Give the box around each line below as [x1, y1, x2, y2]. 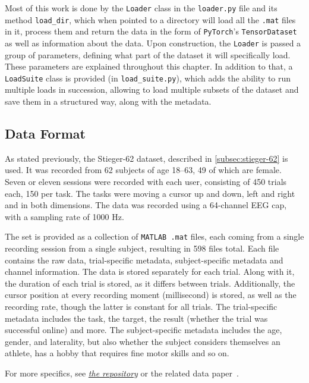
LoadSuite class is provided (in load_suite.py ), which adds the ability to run [5, 71, 291, 84]
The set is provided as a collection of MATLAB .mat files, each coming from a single [5, 230, 304, 243]
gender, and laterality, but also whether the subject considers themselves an [5, 335, 280, 347]
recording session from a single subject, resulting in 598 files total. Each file [5, 242, 279, 255]
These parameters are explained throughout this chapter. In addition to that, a [5, 60, 293, 73]
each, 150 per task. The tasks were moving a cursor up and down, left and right [5, 187, 295, 199]
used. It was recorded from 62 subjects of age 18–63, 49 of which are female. [5, 164, 282, 176]
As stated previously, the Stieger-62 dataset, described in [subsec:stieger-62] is [5, 152, 288, 164]
